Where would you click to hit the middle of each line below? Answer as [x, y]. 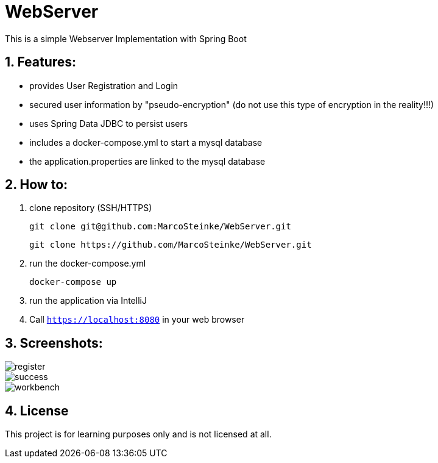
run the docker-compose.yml [88, 264]
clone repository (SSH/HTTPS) [91, 208]
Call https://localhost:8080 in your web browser [137, 320]
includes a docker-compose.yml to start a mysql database [146, 142]
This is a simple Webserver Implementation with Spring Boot [126, 38]
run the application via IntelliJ [88, 301]
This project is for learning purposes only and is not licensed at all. [138, 434]
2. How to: [37, 185]
